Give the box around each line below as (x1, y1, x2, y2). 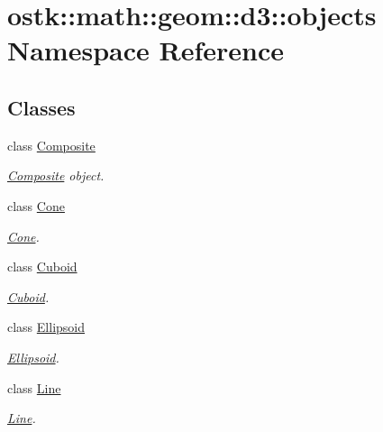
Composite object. (7, 166, 105, 185)
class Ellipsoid (7, 317, 85, 336)
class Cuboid (7, 257, 78, 276)
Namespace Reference (7, 32, 284, 69)
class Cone (7, 196, 65, 215)
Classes (7, 93, 76, 121)
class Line (7, 378, 61, 397)
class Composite (7, 135, 96, 154)
